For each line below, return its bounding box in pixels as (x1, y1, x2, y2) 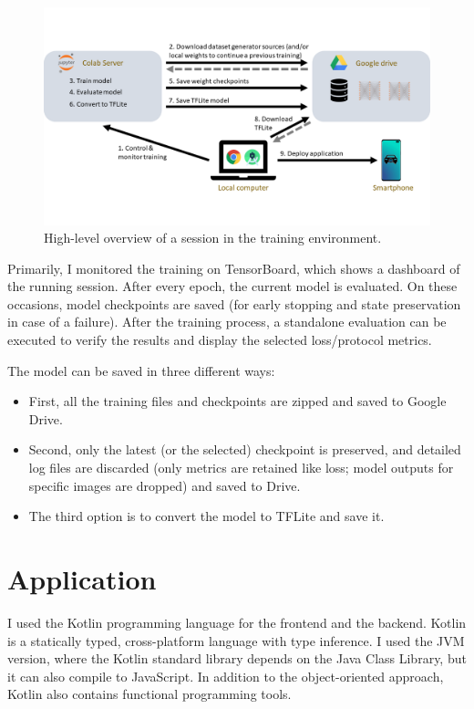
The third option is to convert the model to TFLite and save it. (28, 506, 385, 526)
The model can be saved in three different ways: (7, 360, 275, 380)
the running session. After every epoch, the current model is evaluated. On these (7, 276, 458, 296)
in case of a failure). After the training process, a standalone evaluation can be (7, 312, 447, 331)
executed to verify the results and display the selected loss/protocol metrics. (7, 330, 432, 349)
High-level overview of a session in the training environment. (44, 228, 382, 247)
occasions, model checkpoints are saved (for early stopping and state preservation (7, 294, 461, 313)
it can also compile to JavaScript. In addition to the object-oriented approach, (7, 666, 444, 685)
